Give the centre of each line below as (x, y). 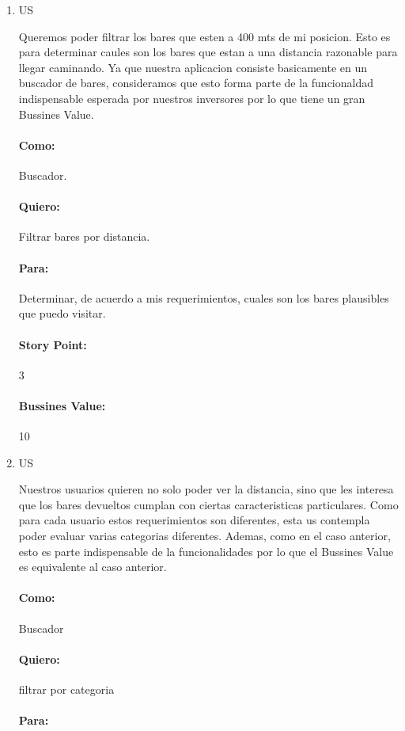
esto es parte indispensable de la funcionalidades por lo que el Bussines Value (206, 551)
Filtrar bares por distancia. (84, 236)
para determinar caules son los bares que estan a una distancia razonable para (208, 52)
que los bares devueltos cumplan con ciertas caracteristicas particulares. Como (208, 504)
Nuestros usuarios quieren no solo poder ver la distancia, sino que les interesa (206, 489)
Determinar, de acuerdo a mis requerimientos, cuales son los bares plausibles (204, 297)
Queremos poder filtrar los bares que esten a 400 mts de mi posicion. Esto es (204, 36)
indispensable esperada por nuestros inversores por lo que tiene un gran (192, 98)
